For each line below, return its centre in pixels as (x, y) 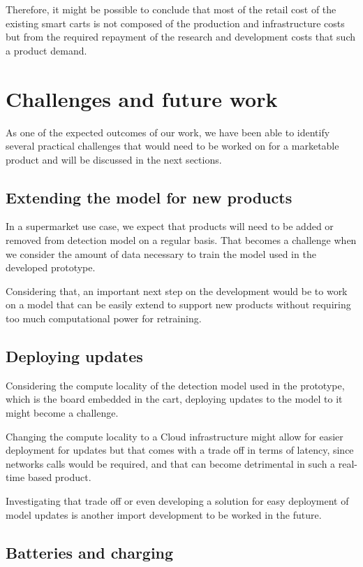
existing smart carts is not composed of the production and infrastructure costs (175, 23)
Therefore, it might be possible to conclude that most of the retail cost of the (171, 9)
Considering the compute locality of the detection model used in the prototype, (175, 385)
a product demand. (46, 50)
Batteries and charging (90, 552)
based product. (59, 477)
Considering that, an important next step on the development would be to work (177, 290)
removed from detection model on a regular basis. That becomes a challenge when (181, 240)
